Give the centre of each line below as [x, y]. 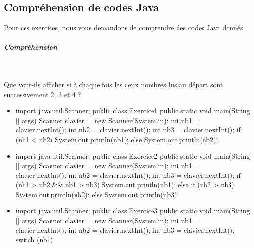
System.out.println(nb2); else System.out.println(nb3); [97, 194]
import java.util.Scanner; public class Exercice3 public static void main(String [133, 211]
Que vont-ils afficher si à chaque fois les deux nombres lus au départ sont [114, 84]
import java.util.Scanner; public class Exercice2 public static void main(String [133, 156]
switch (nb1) [34, 239]
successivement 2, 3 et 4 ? [43, 94]
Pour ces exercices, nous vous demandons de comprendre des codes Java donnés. [125, 28]
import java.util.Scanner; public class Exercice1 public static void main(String [133, 111]
